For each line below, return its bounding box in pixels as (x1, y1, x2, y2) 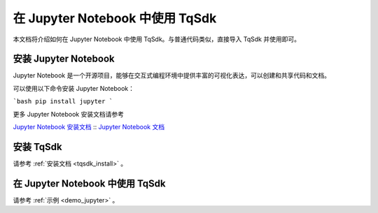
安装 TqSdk (13, 140, 62, 153)
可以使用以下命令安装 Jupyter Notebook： (13, 84, 134, 92)
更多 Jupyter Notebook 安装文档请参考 (13, 110, 124, 118)
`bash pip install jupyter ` (13, 98, 113, 105)
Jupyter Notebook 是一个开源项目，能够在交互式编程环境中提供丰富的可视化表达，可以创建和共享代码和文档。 (13, 71, 330, 80)
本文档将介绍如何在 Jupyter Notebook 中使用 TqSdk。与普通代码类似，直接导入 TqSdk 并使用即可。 (13, 35, 301, 43)
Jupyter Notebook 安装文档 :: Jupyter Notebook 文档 (13, 123, 164, 131)
